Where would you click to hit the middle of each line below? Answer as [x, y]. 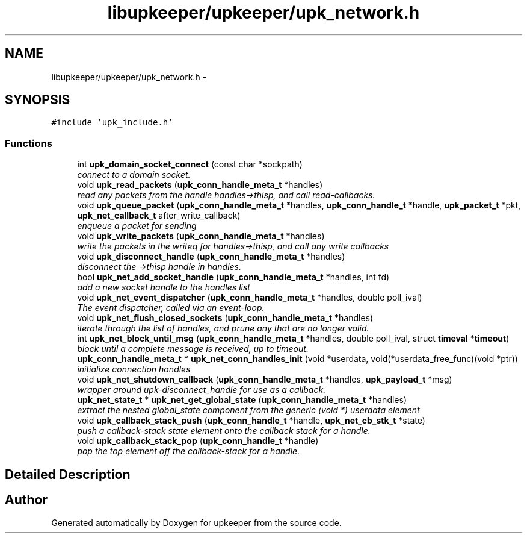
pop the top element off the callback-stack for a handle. [189, 451]
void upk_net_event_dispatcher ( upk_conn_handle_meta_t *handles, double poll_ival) [250, 298]
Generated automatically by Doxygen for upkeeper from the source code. [196, 523]
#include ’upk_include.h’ [112, 123]
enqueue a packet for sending [137, 226]
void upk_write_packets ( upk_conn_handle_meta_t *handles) [201, 236]
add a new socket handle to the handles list [164, 287]
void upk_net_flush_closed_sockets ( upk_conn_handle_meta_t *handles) [225, 318]
